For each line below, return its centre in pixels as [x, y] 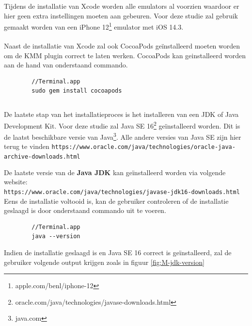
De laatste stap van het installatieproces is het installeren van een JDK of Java [121, 114]
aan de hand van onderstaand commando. [66, 65]
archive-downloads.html [42, 157]
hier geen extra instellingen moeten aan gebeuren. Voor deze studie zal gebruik [121, 15]
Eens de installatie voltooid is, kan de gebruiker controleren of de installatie [116, 201]
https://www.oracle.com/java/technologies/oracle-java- [143, 147]
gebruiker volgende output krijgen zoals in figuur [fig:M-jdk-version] [104, 262]
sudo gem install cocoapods [77, 91]
